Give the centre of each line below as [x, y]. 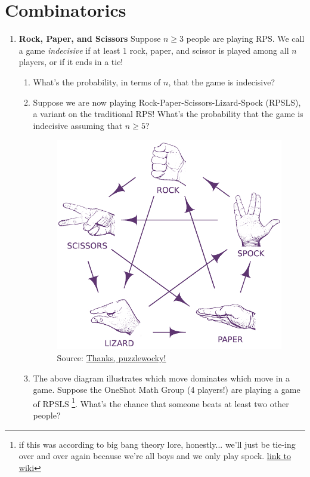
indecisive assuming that [78, 125]
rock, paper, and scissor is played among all [209, 50]
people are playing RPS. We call [245, 39]
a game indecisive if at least [69, 50]
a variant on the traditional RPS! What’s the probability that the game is [168, 114]
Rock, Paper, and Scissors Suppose [90, 39]
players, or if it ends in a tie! [71, 62]
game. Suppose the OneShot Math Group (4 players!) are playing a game [167, 390]
